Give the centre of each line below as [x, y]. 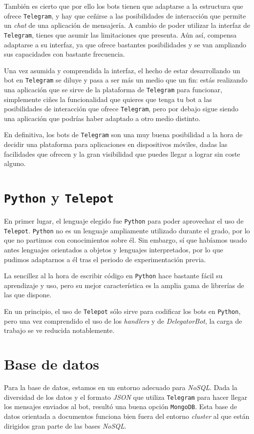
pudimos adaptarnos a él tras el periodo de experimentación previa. [105, 259]
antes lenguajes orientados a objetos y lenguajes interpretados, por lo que [114, 250]
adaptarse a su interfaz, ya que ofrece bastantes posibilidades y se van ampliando [125, 44]
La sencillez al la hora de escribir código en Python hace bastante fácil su [113, 276]
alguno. [15, 163]
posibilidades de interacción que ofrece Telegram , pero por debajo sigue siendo [121, 109]
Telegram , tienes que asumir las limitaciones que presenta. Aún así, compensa [120, 34]
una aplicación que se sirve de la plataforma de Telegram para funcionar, [113, 89]
